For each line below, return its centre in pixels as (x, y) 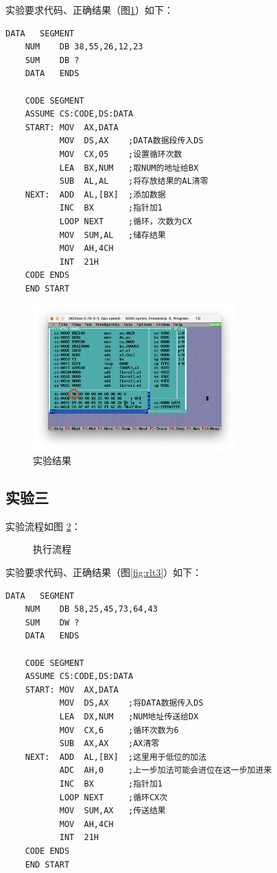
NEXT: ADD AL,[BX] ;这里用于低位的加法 (116, 757)
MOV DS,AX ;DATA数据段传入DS (131, 141)
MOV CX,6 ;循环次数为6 (119, 730)
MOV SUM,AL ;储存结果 (112, 235)
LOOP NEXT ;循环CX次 (113, 797)
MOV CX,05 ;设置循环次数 (121, 154)
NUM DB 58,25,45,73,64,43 (91, 609)
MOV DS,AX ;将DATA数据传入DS (131, 703)
